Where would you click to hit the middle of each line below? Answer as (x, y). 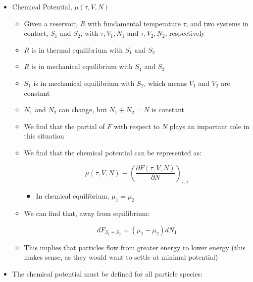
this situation (44, 136)
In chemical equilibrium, (73, 196)
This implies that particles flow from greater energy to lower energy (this (135, 247)
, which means (165, 83)
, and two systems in (217, 23)
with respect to (137, 126)
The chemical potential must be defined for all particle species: (107, 273)
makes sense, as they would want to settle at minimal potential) (121, 257)
